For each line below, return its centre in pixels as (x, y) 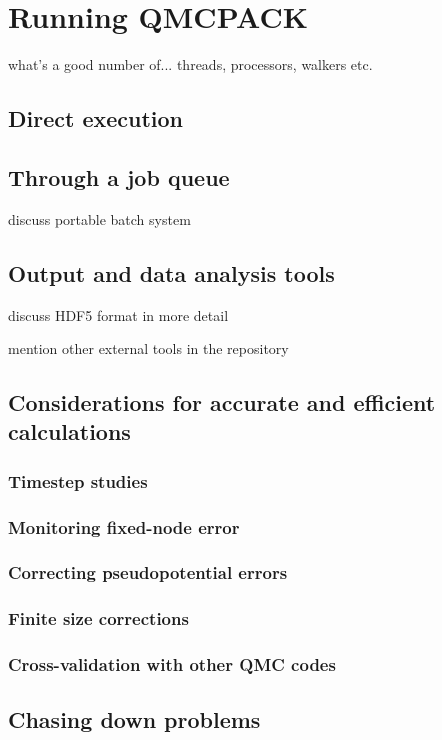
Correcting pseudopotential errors (148, 572)
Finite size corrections (98, 618)
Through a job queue (119, 176)
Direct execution (96, 118)
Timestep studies (78, 480)
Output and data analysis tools (171, 272)
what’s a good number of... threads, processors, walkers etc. (190, 64)
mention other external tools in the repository (148, 348)
